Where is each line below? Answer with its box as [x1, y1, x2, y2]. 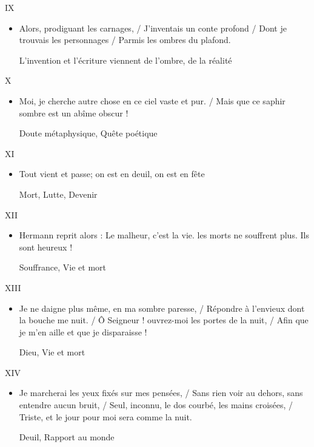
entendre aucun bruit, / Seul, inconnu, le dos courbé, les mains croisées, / [19, 398, 293, 411]
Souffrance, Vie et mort [19, 261, 106, 274]
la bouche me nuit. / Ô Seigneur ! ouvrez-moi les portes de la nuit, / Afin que [19, 314, 309, 326]
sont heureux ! [19, 240, 73, 253]
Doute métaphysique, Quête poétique [19, 127, 158, 139]
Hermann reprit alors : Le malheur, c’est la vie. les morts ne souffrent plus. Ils [19, 229, 309, 241]
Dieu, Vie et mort [19, 346, 85, 358]
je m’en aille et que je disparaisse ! [19, 325, 147, 338]
